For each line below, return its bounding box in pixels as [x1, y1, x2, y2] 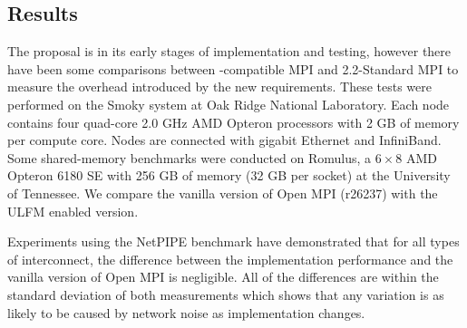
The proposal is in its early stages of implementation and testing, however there [7, 42, 452, 61]
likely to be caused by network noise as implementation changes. [7, 303, 365, 322]
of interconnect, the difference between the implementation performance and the [7, 249, 453, 268]
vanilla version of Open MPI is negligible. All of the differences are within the [7, 267, 439, 286]
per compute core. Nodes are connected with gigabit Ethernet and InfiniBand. [7, 130, 442, 150]
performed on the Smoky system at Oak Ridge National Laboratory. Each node [7, 94, 450, 113]
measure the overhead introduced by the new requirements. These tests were [7, 77, 432, 96]
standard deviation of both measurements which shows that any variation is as [7, 285, 444, 304]
